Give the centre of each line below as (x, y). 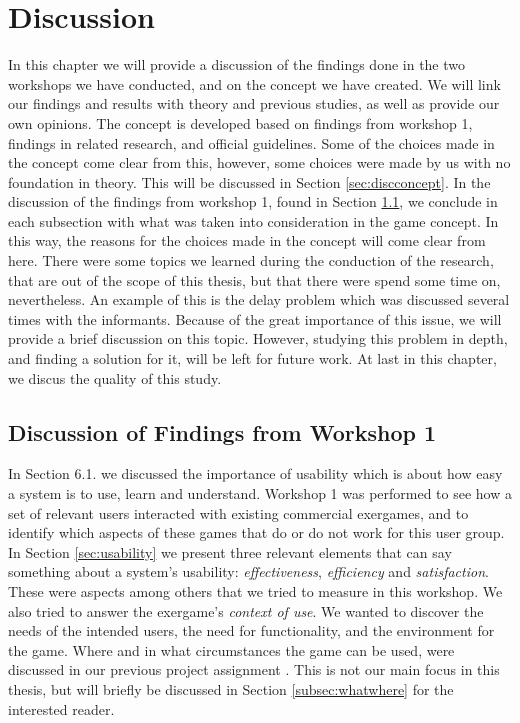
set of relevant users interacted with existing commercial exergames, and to (238, 512)
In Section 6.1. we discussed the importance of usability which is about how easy (255, 473)
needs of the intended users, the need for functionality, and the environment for (251, 630)
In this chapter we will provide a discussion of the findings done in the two (237, 64)
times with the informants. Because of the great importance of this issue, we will (255, 318)
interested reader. (61, 708)
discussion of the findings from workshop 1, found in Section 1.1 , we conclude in (253, 201)
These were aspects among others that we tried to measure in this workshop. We (255, 590)
